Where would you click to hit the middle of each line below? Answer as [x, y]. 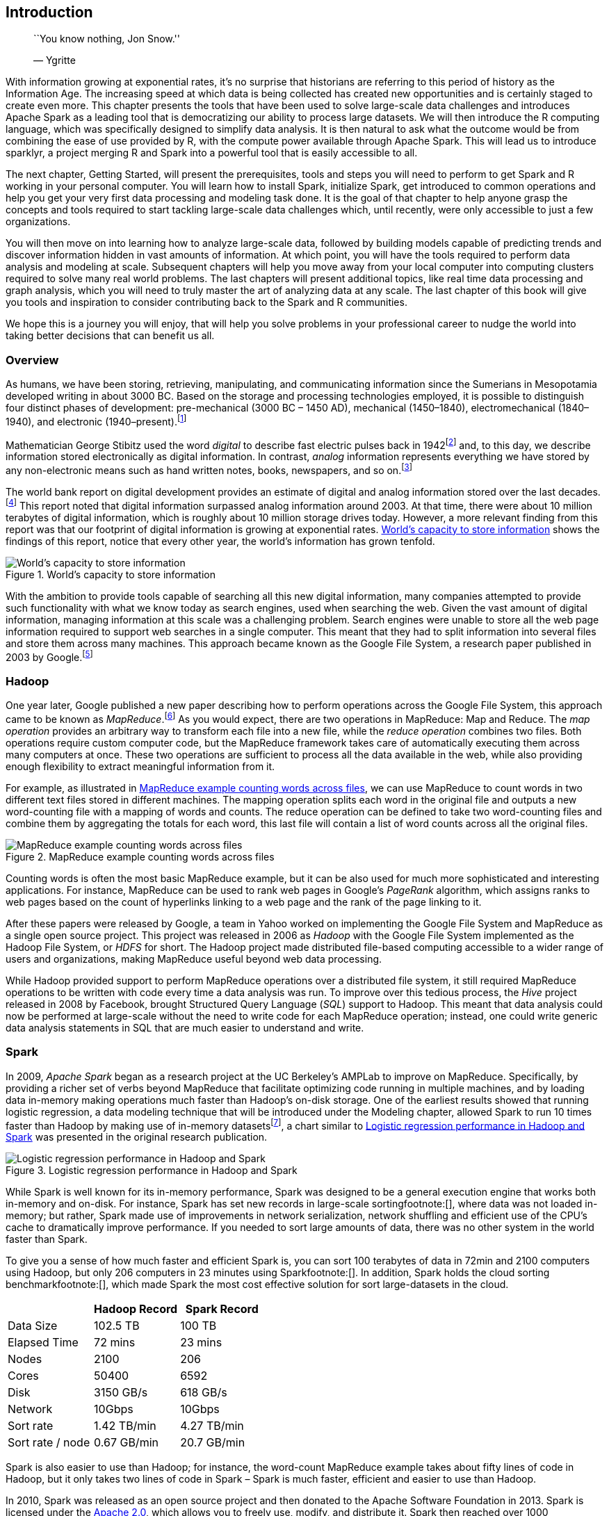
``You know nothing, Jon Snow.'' [107, 39]
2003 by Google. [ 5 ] [49, 656]
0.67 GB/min [126, 1443]
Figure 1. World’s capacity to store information [111, 574]
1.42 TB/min [125, 1426]
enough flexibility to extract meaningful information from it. [140, 766]
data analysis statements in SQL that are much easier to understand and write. [185, 1027]
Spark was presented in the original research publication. [137, 1137]
